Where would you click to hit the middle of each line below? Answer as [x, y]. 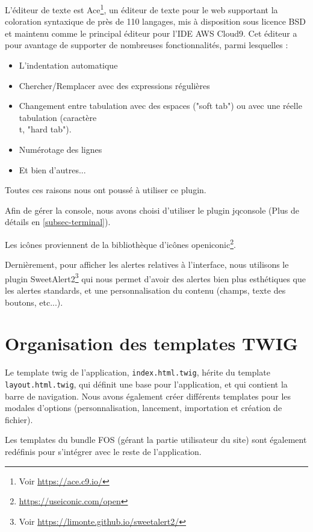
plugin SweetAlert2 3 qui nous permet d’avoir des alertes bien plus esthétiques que [155, 277]
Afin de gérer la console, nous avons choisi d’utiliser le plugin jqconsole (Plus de [152, 210]
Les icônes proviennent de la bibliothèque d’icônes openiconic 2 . [120, 243]
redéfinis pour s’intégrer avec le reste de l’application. [103, 452]
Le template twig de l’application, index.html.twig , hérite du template [138, 372]
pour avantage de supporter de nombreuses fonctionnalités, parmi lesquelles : [147, 45]
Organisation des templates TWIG [152, 343]
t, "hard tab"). [45, 129]
